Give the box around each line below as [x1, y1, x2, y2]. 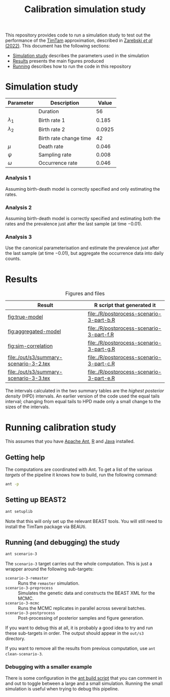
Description [50, 100, 79, 107]
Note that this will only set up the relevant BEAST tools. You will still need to [5, 518, 163, 524]
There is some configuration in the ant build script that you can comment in [5, 675, 162, 681]
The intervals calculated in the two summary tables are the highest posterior [5, 388, 164, 394]
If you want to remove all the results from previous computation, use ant [5, 645, 156, 651]
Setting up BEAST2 [5, 496, 67, 504]
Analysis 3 [5, 234, 32, 241]
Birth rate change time [38, 135, 92, 142]
